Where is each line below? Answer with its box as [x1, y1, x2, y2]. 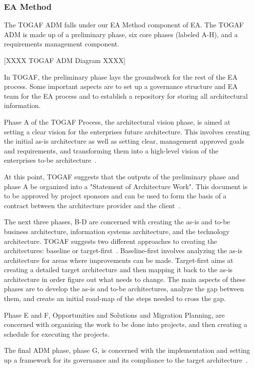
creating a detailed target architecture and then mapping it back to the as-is [4, 264, 233, 275]
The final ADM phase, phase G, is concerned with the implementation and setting [4, 345, 250, 355]
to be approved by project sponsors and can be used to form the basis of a [4, 191, 227, 201]
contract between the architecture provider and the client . [4, 200, 181, 210]
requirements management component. [4, 39, 120, 49]
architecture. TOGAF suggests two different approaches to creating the [4, 236, 217, 246]
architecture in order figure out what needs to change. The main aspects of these [4, 274, 246, 284]
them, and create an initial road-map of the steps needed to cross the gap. [4, 293, 226, 303]
